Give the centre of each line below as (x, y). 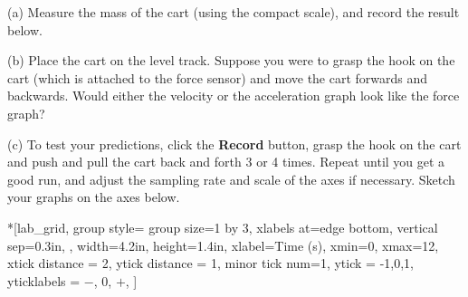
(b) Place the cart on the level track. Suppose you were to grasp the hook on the (231, 60)
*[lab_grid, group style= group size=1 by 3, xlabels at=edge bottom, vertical (223, 227)
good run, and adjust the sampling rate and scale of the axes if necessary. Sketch (231, 179)
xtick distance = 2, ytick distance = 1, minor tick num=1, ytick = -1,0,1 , (210, 263)
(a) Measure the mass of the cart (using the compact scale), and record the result (234, 12)
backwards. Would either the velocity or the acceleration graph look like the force (234, 96)
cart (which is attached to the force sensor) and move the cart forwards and (218, 77)
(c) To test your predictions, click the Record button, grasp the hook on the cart (234, 144)
